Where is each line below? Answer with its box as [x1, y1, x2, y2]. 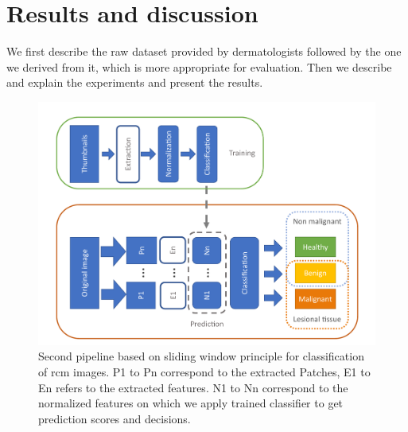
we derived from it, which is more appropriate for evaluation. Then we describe [6, 58, 392, 75]
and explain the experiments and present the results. [6, 74, 263, 91]
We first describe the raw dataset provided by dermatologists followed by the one [6, 43, 402, 60]
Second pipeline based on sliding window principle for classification [38, 348, 364, 364]
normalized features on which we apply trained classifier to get [38, 395, 344, 411]
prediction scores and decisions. [38, 410, 191, 426]
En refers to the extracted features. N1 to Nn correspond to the [38, 379, 348, 395]
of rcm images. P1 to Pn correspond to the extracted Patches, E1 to [38, 363, 371, 379]
